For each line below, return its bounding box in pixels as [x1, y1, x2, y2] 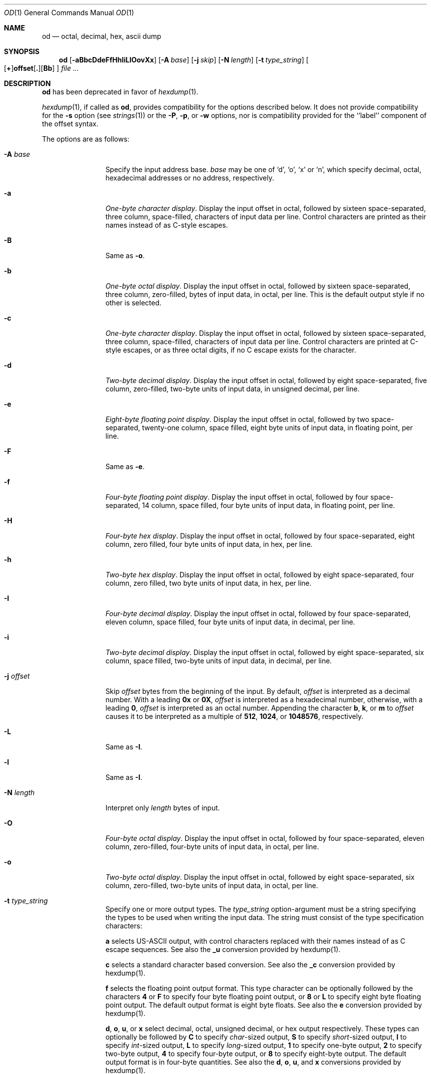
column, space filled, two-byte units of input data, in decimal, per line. [105, 656, 332, 665]
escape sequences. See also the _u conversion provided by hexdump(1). [105, 945, 340, 954]
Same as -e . [105, 462, 145, 471]
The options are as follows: [42, 135, 129, 143]
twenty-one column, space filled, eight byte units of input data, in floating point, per [142, 423, 413, 432]
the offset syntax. [42, 119, 99, 128]
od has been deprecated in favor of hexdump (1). [42, 88, 198, 96]
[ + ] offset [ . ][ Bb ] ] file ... [4, 64, 79, 72]
